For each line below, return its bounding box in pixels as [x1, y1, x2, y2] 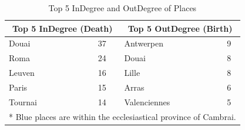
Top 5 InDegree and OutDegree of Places [48, 2, 197, 14]
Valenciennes [124, 95, 170, 108]
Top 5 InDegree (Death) [12, 22, 113, 34]
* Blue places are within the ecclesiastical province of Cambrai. [9, 110, 236, 122]
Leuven [9, 66, 35, 79]
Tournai [9, 95, 37, 108]
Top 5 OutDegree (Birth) [127, 22, 233, 34]
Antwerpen [124, 37, 164, 49]
